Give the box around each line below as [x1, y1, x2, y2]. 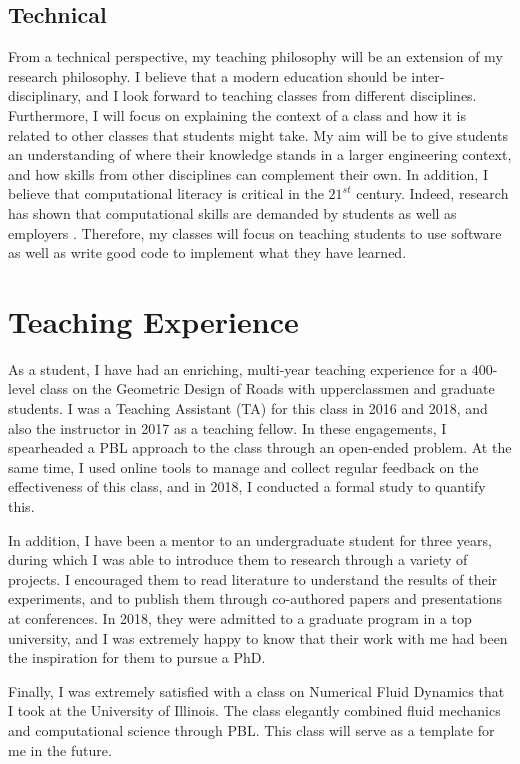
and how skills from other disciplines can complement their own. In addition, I [8, 163, 488, 184]
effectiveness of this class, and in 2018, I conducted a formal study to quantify [8, 476, 486, 497]
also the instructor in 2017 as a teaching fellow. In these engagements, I [8, 417, 447, 438]
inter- [411, 65, 445, 86]
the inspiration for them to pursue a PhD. [8, 647, 266, 668]
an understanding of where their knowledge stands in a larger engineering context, [8, 144, 512, 165]
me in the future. [8, 739, 112, 760]
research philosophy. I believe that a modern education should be [8, 65, 407, 86]
